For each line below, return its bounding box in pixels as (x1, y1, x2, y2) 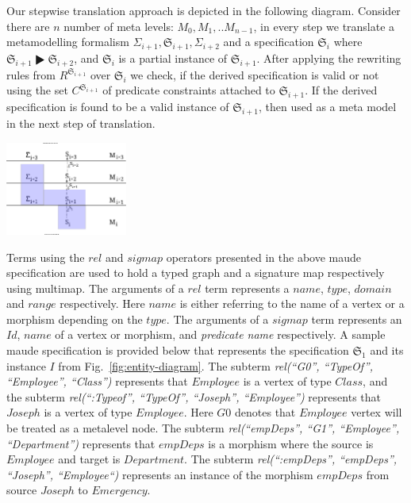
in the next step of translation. (6, 114, 156, 131)
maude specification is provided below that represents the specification (6, 342, 349, 359)
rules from (6, 66, 56, 83)
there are (6, 17, 50, 34)
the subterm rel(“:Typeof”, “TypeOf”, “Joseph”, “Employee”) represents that (6, 388, 381, 405)
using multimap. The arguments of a (6, 279, 184, 296)
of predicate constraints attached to (102, 82, 275, 98)
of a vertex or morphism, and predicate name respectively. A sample (55, 326, 386, 343)
